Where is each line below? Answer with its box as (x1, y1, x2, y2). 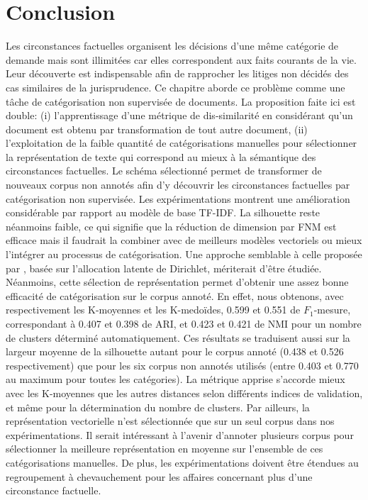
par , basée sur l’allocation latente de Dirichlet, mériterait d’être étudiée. (6, 260, 322, 275)
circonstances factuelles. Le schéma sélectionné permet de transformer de (6, 163, 322, 178)
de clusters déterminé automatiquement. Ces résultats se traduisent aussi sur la (6, 330, 350, 345)
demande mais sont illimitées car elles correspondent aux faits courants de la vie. (6, 52, 357, 67)
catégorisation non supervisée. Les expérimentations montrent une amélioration (6, 191, 350, 206)
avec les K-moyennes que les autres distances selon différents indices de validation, (6, 385, 363, 400)
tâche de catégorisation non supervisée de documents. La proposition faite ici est (6, 94, 356, 109)
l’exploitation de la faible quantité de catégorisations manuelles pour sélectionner (6, 135, 357, 150)
